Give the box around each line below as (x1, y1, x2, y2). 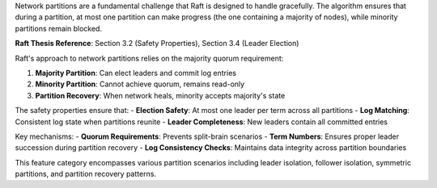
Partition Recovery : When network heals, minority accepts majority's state (35, 90, 286, 100)
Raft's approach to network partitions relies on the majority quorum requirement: (15, 53, 284, 63)
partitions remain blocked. (15, 23, 103, 33)
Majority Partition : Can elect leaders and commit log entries (35, 68, 236, 77)
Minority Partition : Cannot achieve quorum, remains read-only (35, 79, 245, 89)
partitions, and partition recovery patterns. (15, 169, 157, 179)
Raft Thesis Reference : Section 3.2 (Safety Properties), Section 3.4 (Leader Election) (15, 39, 299, 48)
